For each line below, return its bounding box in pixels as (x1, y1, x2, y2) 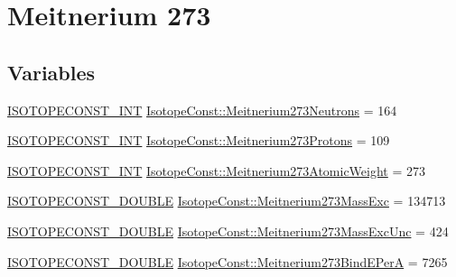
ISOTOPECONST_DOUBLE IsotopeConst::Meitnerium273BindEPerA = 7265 (7, 252, 448, 271)
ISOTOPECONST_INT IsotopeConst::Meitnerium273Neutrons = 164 (7, 100, 397, 119)
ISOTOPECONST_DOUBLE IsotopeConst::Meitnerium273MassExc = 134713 (7, 191, 446, 210)
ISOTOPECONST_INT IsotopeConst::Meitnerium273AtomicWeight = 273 (7, 161, 426, 180)
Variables (7, 58, 96, 86)
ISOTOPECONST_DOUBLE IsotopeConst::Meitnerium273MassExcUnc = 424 (7, 221, 449, 240)
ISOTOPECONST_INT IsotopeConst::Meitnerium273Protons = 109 (7, 131, 390, 150)
